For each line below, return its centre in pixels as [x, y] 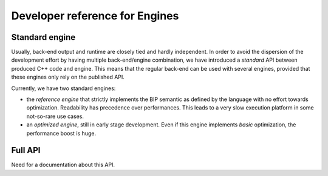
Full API [26, 150]
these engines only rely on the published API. [68, 77]
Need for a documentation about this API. [63, 165]
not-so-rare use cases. [55, 116]
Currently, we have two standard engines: [63, 88]
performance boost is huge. [61, 133]
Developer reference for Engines [95, 16]
